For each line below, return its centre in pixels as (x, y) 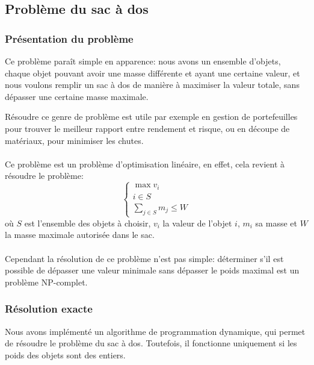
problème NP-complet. (46, 282)
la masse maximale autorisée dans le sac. (80, 235)
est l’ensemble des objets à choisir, (88, 223)
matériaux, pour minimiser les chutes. (74, 140)
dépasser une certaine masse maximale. (77, 96)
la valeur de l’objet (197, 223)
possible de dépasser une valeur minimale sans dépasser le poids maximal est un (152, 270)
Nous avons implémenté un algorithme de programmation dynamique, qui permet (155, 331)
